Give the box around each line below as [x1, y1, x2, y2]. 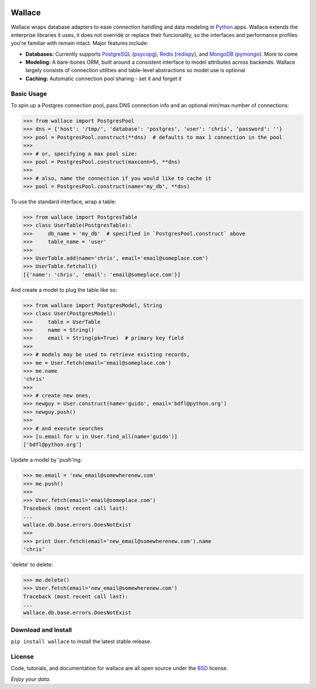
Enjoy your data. [11, 676, 51, 683]
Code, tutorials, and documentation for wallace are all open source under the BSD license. [11, 665, 228, 672]
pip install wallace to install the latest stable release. [11, 638, 152, 645]
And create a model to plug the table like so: [11, 286, 117, 293]
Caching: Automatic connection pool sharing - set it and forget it [25, 75, 182, 82]
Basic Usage [11, 90, 47, 98]
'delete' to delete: [11, 561, 53, 568]
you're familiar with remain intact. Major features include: [11, 40, 149, 47]
